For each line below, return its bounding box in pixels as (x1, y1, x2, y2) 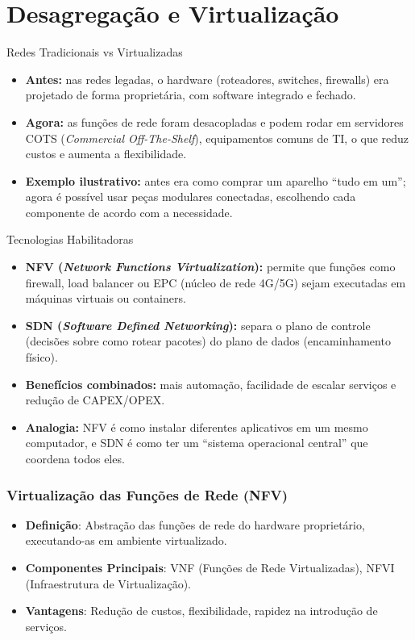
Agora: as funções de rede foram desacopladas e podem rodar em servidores (25, 113, 404, 130)
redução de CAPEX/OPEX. (25, 391, 165, 408)
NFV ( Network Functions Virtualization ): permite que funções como (25, 258, 396, 275)
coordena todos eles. (25, 450, 125, 466)
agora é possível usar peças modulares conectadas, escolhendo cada (25, 188, 356, 205)
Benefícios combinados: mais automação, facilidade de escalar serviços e (25, 375, 396, 392)
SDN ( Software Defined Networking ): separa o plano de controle (25, 316, 371, 333)
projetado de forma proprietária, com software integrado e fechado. (25, 86, 356, 103)
